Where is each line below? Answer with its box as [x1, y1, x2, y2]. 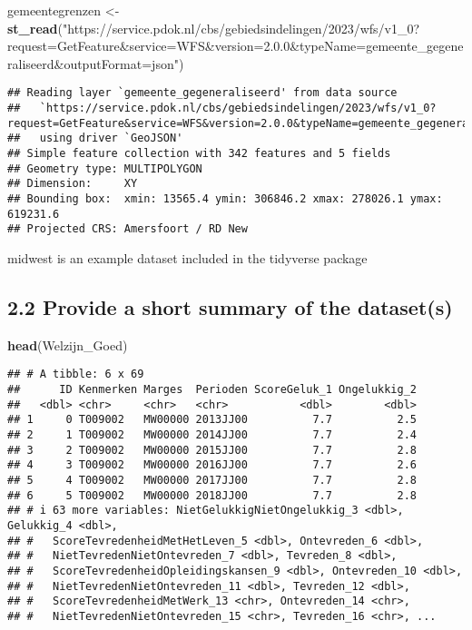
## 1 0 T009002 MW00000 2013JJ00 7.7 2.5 [7, 413, 418, 427]
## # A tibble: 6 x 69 [7, 368, 144, 381]
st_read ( [7, 18, 64, 37]
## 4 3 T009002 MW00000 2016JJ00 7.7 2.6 [7, 458, 418, 472]
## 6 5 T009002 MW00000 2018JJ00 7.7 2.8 [7, 488, 418, 502]
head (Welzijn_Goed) [7, 335, 128, 354]
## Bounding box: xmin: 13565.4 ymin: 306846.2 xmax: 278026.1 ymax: [7, 192, 443, 205]
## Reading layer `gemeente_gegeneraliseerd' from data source [7, 86, 398, 100]
